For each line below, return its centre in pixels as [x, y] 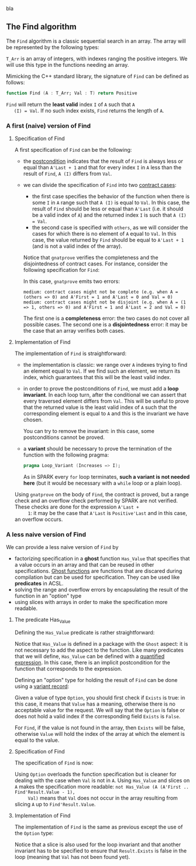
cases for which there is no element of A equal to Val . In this [104, 233]
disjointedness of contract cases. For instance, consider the [95, 264]
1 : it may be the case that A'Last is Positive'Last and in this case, [107, 513]
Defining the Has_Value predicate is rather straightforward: [85, 632]
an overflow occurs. [39, 519]
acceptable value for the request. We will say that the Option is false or [100, 710]
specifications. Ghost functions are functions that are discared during [98, 571]
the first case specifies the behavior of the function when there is [111, 196]
